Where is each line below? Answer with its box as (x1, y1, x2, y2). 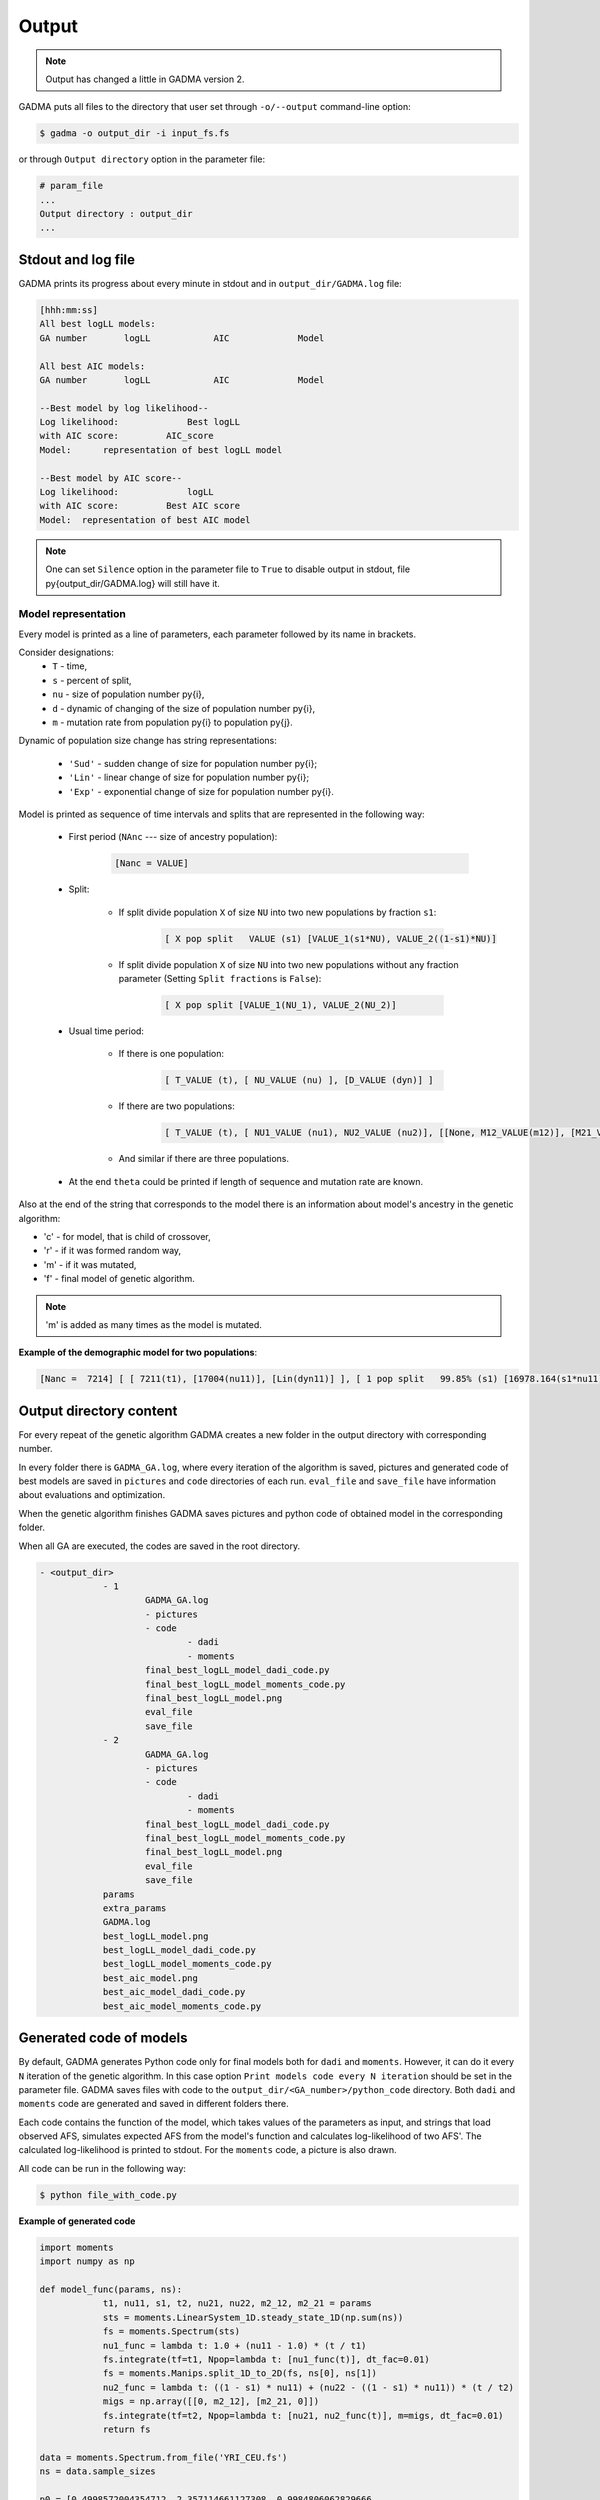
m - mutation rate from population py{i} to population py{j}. (52, 716, 294, 729)
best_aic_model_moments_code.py (102, 2000, 262, 2012)
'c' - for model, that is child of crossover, (43, 1230, 211, 1242)
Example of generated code (18, 2215, 136, 2227)
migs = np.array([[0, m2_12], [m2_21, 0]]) (102, 2396, 320, 2407)
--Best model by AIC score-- (39, 472, 183, 484)
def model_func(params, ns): (39, 2283, 183, 2295)
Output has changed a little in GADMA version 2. (45, 73, 245, 85)
